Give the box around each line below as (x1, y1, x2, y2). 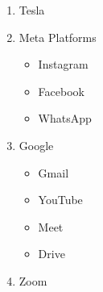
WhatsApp (38, 110, 92, 127)
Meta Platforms (19, 28, 97, 45)
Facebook (38, 82, 84, 99)
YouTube (38, 191, 83, 208)
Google (19, 136, 54, 153)
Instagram (38, 56, 89, 73)
